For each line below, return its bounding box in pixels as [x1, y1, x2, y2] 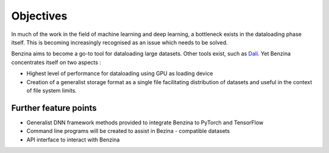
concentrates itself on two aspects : [11, 59, 102, 66]
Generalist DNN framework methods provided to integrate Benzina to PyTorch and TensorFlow [26, 119, 264, 126]
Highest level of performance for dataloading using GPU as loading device [26, 70, 213, 77]
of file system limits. [26, 87, 77, 94]
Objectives [11, 9, 68, 23]
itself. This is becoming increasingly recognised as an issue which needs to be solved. [11, 38, 228, 46]
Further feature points [11, 102, 97, 113]
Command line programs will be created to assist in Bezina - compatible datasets [26, 127, 230, 135]
